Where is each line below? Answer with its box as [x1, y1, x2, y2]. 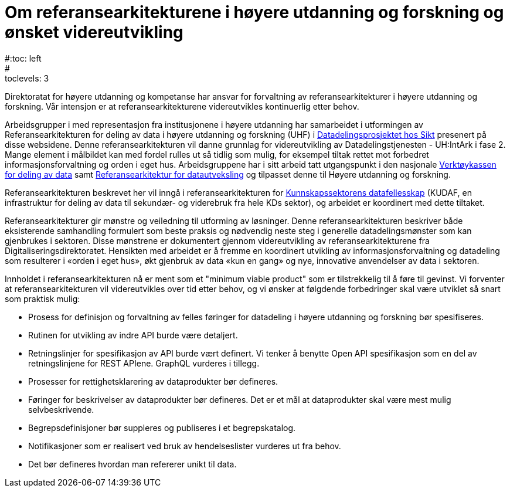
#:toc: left [5, 53, 42, 63]
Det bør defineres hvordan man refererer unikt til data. [28, 459, 237, 469]
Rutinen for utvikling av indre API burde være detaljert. [28, 330, 238, 340]
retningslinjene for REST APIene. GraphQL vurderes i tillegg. [28, 358, 260, 368]
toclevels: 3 [5, 73, 49, 83]
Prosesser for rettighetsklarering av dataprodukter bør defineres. [28, 376, 278, 386]
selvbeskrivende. [28, 404, 94, 415]
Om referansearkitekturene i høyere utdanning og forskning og [5, 2, 504, 22]
